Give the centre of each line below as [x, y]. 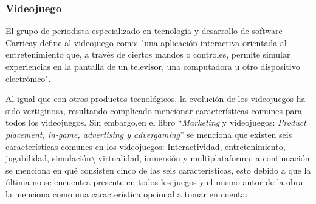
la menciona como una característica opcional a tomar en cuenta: [127, 193]
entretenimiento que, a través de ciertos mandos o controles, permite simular [148, 54]
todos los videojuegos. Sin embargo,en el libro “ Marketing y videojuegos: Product [156, 122]
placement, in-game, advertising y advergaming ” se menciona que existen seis [149, 134]
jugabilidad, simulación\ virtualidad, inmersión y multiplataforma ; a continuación [158, 158]
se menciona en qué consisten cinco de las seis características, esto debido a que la [158, 170]
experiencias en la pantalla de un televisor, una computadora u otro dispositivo [153, 66]
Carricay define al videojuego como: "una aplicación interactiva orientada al [146, 42]
